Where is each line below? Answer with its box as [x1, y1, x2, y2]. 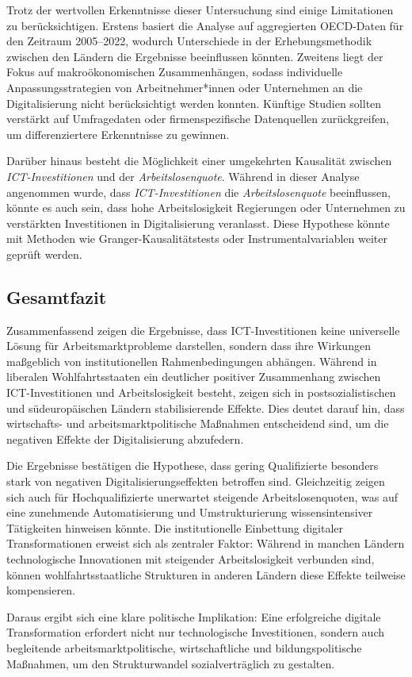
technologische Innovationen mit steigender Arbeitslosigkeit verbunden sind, [6, 551, 375, 567]
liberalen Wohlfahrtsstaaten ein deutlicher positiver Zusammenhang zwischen [6, 368, 381, 385]
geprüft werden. [6, 245, 82, 262]
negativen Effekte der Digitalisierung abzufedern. [6, 430, 244, 447]
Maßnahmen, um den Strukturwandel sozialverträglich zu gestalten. [6, 655, 335, 671]
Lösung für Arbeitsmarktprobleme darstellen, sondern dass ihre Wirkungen [6, 337, 371, 354]
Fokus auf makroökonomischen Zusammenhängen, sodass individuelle [6, 63, 343, 80]
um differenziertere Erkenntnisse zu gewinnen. [6, 125, 230, 142]
